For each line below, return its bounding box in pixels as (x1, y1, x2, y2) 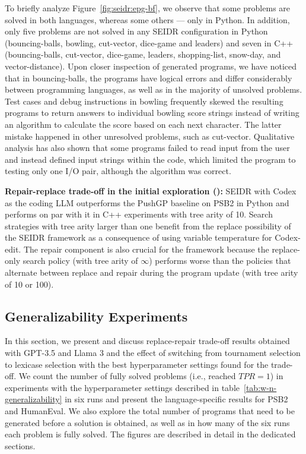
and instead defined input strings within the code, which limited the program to (5, 153, 296, 165)
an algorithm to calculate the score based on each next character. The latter (5, 118, 282, 130)
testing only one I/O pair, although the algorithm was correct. (5, 165, 231, 177)
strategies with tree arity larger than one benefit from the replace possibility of (5, 219, 291, 232)
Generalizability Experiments (5, 307, 188, 325)
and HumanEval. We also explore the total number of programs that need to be (5, 405, 295, 417)
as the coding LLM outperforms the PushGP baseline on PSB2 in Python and (5, 196, 289, 209)
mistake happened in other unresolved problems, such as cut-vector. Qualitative (5, 130, 295, 142)
